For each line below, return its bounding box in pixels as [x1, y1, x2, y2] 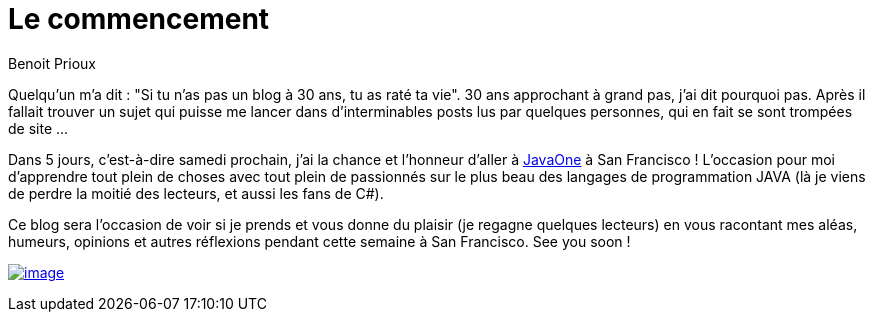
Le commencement [8, 2, 270, 36]
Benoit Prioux [8, 54, 96, 72]
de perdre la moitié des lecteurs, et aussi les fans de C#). [8, 184, 384, 202]
